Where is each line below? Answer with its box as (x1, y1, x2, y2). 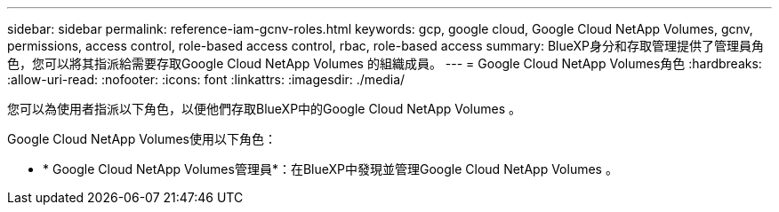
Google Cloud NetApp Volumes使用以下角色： (7, 131, 277, 146)
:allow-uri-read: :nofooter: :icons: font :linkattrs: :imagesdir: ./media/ (7, 72, 406, 87)
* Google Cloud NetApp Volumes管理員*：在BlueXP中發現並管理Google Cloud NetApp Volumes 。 (43, 161, 618, 177)
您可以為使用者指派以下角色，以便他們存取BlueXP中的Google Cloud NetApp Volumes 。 (7, 101, 521, 116)
